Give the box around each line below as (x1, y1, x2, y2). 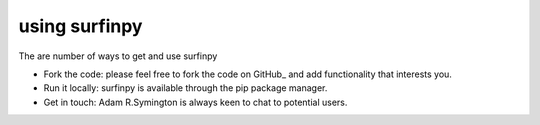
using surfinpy (18, 15, 143, 37)
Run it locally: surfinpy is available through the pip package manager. (43, 82, 328, 94)
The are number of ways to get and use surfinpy (18, 50, 218, 62)
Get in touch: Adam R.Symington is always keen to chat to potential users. (43, 96, 348, 108)
